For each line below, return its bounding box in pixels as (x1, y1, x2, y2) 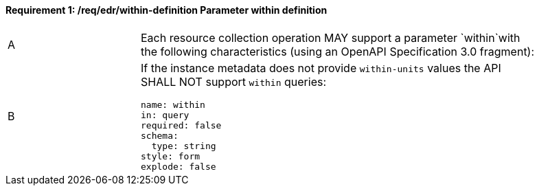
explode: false (141, 161, 216, 172)
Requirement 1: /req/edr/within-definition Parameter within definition (5, 4, 328, 16)
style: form (141, 150, 200, 161)
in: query (141, 109, 190, 120)
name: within (141, 99, 205, 110)
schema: (141, 130, 179, 141)
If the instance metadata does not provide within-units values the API (141, 60, 501, 75)
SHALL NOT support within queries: (141, 74, 327, 89)
